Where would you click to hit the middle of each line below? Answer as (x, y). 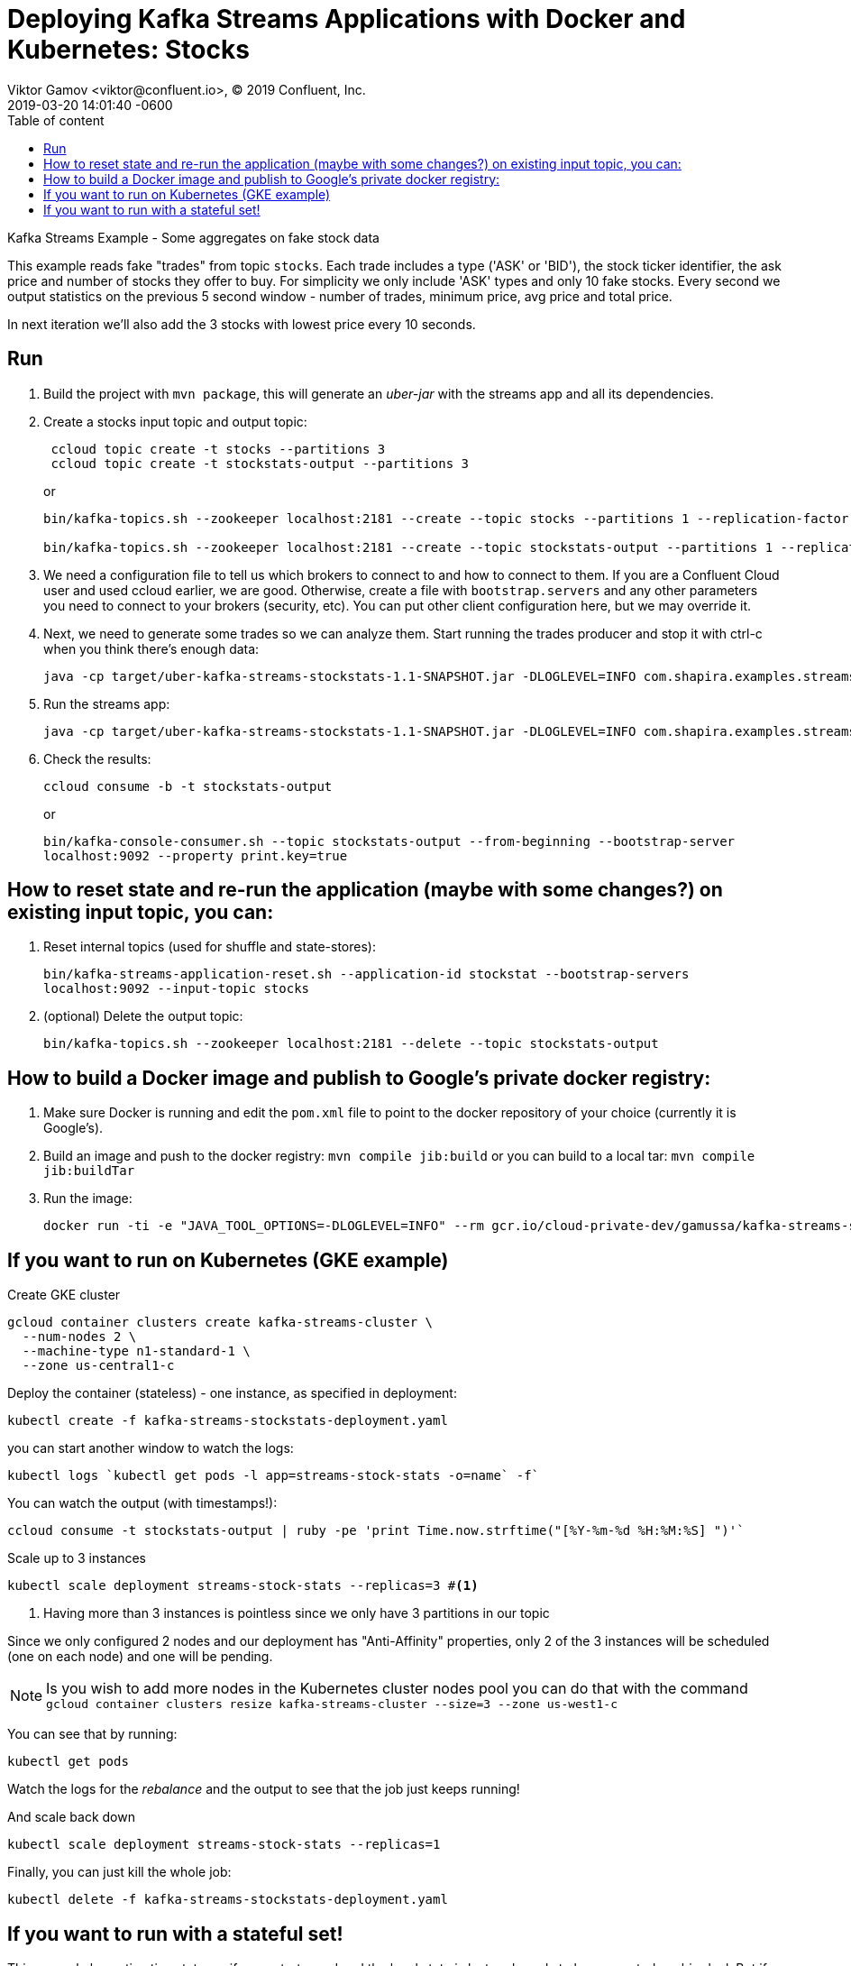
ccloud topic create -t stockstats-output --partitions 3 (260, 463)
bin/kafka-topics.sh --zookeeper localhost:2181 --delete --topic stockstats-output (351, 1044)
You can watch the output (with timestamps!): (142, 1503)
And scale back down (71, 1817)
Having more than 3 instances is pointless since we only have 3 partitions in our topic (297, 1613)
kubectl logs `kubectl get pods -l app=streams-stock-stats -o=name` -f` (274, 1476)
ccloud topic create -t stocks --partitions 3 (218, 449)
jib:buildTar (89, 1171)
